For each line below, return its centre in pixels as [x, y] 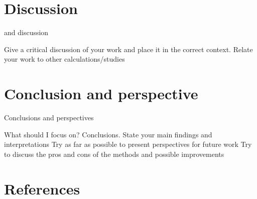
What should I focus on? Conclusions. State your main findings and [108, 134]
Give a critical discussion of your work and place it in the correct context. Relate [128, 49]
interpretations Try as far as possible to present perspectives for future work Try [128, 144]
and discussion [26, 32]
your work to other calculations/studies [65, 59]
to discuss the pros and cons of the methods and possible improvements [114, 154]
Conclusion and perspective [101, 93]
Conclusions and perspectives [49, 118]
